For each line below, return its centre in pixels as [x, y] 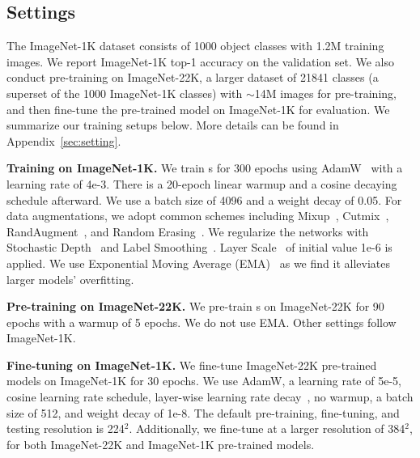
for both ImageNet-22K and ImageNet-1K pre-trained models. [161, 444]
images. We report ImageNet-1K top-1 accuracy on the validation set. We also [201, 61]
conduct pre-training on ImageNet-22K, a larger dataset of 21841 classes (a [193, 77]
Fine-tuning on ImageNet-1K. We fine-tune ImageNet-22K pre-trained [192, 365]
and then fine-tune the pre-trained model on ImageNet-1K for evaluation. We [198, 109]
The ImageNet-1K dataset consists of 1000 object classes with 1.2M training [195, 46]
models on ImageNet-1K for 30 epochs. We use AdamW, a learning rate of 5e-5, [204, 381]
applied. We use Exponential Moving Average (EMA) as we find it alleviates [198, 263]
